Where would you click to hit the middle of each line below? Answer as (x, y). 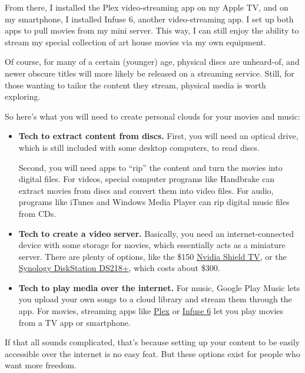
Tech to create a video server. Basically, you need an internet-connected (156, 233)
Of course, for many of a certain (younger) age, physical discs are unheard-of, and (152, 62)
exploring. (23, 96)
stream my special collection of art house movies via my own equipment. (135, 42)
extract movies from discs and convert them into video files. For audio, (146, 190)
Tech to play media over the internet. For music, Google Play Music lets (159, 287)
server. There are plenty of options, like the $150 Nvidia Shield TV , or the (152, 256)
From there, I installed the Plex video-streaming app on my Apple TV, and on (147, 7)
